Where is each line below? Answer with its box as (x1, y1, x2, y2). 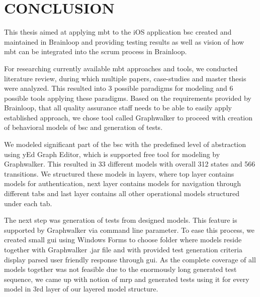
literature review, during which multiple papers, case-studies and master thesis (4, 73, 246, 83)
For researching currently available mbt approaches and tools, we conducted (4, 63, 238, 73)
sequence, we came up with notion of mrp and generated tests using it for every (4, 273, 249, 284)
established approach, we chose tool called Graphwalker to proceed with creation (4, 112, 253, 122)
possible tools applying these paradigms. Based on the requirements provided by (4, 92, 251, 103)
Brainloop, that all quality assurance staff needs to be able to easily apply (4, 102, 232, 113)
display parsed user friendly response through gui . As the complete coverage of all (4, 254, 256, 264)
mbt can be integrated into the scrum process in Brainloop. (4, 46, 187, 57)
